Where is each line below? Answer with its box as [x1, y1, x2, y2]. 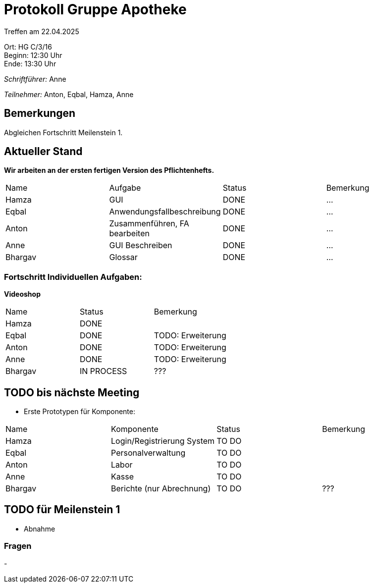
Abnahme [24, 524, 55, 533]
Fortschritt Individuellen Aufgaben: [4, 271, 142, 282]
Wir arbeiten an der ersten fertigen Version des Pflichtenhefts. [4, 166, 214, 175]
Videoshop [4, 290, 41, 299]
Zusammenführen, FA [109, 218, 189, 229]
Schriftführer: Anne [4, 74, 66, 83]
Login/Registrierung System [111, 436, 215, 446]
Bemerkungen [4, 107, 76, 120]
